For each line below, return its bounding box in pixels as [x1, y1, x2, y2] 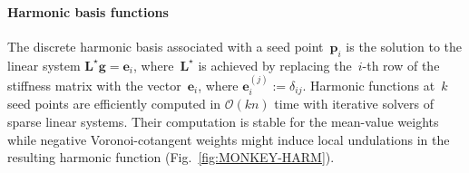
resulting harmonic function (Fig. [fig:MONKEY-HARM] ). [7, 148, 335, 167]
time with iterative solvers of [274, 94, 434, 113]
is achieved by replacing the [198, 55, 352, 74]
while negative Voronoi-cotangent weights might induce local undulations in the [7, 130, 450, 149]
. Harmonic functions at [302, 76, 435, 94]
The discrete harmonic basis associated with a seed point [7, 36, 324, 55]
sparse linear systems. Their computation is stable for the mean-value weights [7, 112, 439, 131]
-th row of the [362, 55, 440, 74]
